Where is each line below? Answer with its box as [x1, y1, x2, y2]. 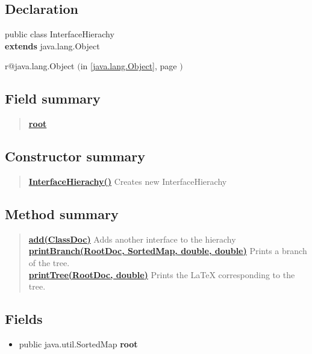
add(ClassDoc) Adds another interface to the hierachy [28, 232, 236, 245]
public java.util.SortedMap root [19, 337, 138, 350]
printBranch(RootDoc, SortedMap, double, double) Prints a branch [28, 244, 307, 257]
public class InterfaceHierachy [5, 28, 114, 40]
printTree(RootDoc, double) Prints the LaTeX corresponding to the [28, 268, 295, 281]
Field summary [5, 89, 101, 108]
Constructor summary [5, 147, 146, 166]
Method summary [5, 204, 119, 223]
